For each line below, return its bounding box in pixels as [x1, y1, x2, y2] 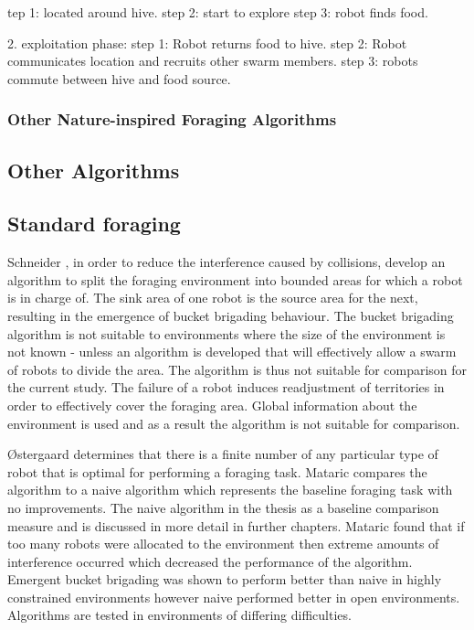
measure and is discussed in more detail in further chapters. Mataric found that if [7, 516, 465, 535]
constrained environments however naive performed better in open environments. [7, 587, 460, 606]
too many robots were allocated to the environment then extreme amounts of [7, 534, 439, 553]
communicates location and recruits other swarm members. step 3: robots [7, 51, 418, 70]
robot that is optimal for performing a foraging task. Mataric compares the [7, 462, 427, 481]
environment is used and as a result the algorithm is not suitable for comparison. [7, 413, 460, 432]
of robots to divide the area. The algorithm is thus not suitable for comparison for [7, 359, 468, 379]
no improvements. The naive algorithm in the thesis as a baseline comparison [7, 497, 439, 517]
